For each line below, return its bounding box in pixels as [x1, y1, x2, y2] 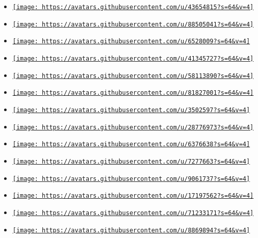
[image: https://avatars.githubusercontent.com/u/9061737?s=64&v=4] [12, 175, 250, 182]
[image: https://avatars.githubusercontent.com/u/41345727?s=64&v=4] [12, 55, 254, 62]
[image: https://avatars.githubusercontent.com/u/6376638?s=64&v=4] [12, 141, 250, 148]
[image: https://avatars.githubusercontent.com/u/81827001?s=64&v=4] [12, 89, 254, 97]
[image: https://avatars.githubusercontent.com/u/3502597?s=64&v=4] [12, 106, 250, 114]
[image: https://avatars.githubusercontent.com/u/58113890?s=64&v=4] [12, 72, 254, 80]
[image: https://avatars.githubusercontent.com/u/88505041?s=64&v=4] [12, 20, 254, 28]
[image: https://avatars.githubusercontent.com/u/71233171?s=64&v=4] [12, 209, 254, 217]
